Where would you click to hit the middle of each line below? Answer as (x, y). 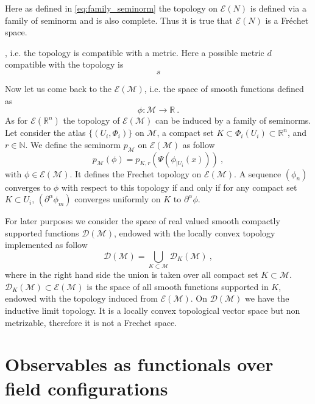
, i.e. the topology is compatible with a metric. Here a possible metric (135, 52)
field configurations (87, 388)
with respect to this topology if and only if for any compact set (179, 187)
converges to (28, 187)
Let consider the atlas (45, 133)
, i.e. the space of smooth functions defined (224, 88)
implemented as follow (46, 245)
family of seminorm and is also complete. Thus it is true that (119, 20)
